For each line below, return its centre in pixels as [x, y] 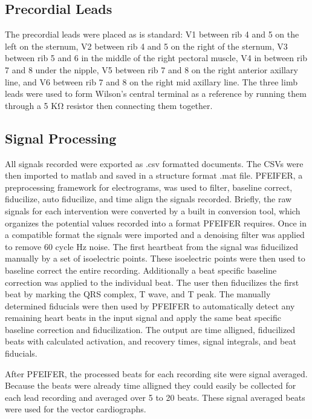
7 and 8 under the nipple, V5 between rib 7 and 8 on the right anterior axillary [151, 69]
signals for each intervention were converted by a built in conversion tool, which [153, 210]
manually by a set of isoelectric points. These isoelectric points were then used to [155, 258]
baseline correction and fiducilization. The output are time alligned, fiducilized [150, 329]
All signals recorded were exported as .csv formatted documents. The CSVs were [154, 163]
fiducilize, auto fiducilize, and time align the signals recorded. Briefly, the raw [148, 199]
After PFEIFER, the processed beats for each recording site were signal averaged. [156, 373]
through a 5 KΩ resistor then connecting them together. [109, 105]
